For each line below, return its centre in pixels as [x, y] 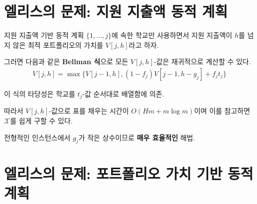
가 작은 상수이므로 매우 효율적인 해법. [137, 137]
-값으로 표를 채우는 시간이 [89, 111]
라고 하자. [144, 45]
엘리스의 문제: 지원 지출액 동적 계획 [116, 11]
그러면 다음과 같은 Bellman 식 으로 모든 [66, 61]
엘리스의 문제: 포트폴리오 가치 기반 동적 [129, 173]
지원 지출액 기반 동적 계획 [44, 35]
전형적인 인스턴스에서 [37, 137]
